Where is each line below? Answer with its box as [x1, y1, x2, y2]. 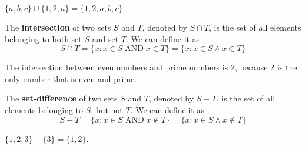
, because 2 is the [234, 61, 297, 73]
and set [92, 32, 119, 45]
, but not [91, 103, 123, 116]
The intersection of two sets [5, 21, 111, 33]
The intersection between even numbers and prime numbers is [5, 61, 228, 73]
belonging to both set [5, 32, 82, 45]
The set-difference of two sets [5, 92, 118, 104]
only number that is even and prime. [5, 72, 137, 84]
